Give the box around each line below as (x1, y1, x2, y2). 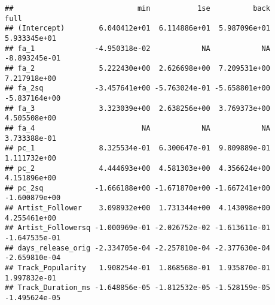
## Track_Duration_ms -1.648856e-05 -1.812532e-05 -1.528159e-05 (5, 283, 270, 292)
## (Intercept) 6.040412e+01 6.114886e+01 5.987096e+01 (5, 24, 270, 33)
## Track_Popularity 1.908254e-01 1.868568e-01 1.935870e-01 (5, 264, 270, 273)
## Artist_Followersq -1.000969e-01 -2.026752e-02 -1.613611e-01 (5, 224, 270, 232)
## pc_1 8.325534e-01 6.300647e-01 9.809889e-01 (5, 144, 270, 153)
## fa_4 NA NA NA (5, 123, 270, 132)
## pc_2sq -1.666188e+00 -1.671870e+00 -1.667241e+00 (5, 183, 270, 192)
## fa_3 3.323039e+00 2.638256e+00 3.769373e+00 (5, 104, 270, 113)
